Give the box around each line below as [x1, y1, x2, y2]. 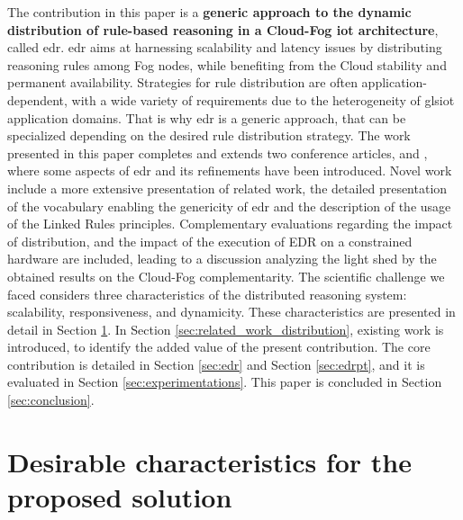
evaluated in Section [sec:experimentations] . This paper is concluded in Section [7, 372, 442, 391]
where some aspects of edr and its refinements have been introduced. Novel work [7, 161, 452, 180]
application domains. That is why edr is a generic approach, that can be [7, 108, 406, 127]
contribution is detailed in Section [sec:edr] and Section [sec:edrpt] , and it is [7, 354, 425, 373]
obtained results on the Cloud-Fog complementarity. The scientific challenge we [7, 266, 445, 285]
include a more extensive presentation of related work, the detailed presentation [7, 178, 448, 197]
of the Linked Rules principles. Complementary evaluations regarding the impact [7, 214, 453, 233]
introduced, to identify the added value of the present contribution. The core [7, 337, 431, 356]
